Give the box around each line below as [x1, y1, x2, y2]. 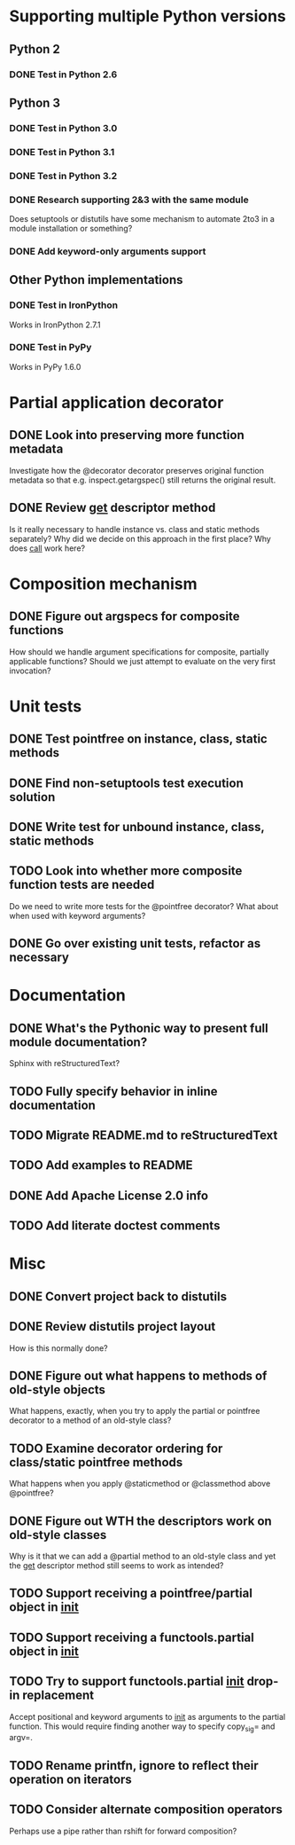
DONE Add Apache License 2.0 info [9, 1188, 209, 1203]
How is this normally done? [9, 1342, 108, 1354]
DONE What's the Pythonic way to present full [9, 1020, 268, 1035]
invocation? [9, 665, 51, 676]
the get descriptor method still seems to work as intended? [9, 1560, 224, 1571]
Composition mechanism [9, 574, 198, 593]
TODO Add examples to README [9, 1158, 193, 1173]
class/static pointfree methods [9, 1455, 183, 1470]
